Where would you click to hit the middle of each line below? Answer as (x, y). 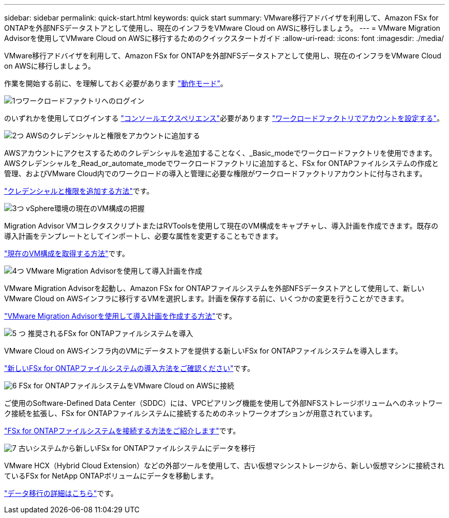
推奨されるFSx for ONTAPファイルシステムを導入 (110, 333)
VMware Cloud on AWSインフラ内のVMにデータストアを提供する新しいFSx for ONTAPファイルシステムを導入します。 (203, 351)
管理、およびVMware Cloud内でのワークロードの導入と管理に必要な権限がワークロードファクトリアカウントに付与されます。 (216, 173)
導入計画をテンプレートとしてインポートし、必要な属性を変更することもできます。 (144, 236)
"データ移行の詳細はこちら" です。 (61, 493)
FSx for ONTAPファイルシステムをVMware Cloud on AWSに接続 (126, 386)
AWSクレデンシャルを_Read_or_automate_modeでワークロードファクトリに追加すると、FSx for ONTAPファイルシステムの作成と (221, 163)
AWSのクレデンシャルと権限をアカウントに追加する (113, 136)
